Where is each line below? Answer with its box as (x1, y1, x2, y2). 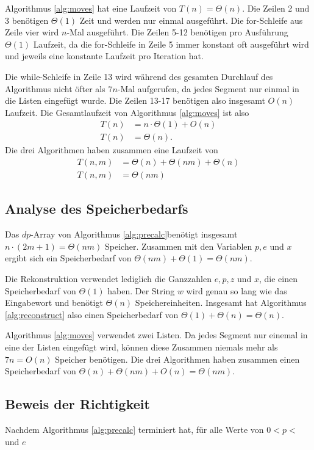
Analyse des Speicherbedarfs (5, 199, 188, 218)
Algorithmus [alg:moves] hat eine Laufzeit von (5, 2, 177, 14)
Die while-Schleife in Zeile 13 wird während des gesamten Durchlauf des (5, 70, 273, 82)
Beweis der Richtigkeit (5, 394, 150, 413)
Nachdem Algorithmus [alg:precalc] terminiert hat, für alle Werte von (5, 423, 264, 435)
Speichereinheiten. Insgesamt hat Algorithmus (135, 296, 307, 309)
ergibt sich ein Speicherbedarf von (5, 252, 132, 264)
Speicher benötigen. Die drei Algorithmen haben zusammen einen (55, 352, 300, 365)
